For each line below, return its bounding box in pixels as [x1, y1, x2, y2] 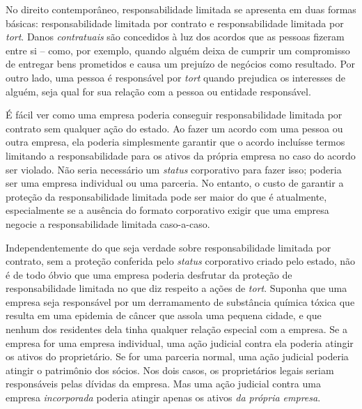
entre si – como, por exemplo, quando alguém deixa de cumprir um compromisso [6, 43, 350, 57]
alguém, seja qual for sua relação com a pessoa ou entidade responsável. [6, 84, 311, 98]
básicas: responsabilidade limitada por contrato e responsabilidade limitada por [6, 15, 344, 30]
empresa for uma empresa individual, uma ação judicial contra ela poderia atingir [6, 335, 354, 350]
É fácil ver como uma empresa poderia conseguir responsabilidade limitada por [6, 107, 343, 122]
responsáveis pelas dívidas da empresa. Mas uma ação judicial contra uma [6, 376, 321, 391]
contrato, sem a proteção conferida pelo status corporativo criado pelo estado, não [6, 254, 356, 268]
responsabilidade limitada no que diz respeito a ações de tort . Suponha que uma [6, 281, 347, 295]
